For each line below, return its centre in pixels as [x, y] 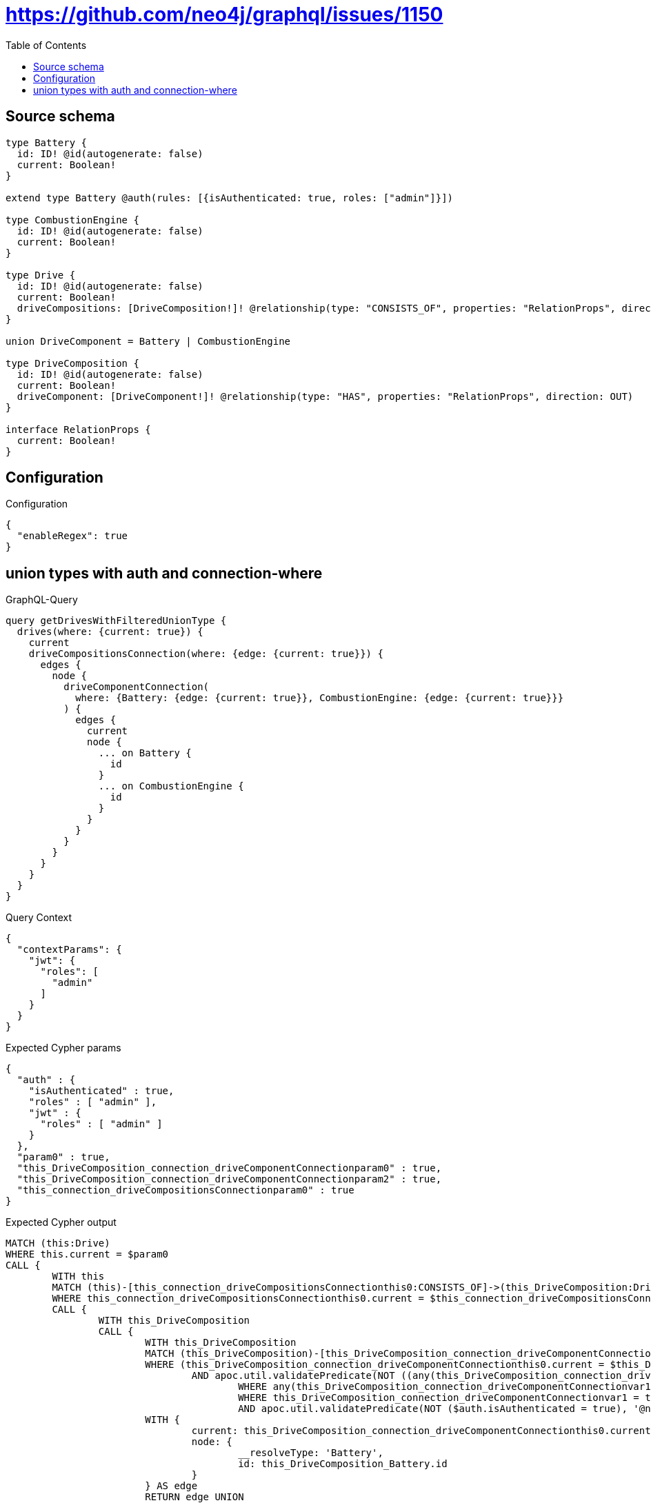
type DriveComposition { [72, 363]
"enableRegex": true [72, 536]
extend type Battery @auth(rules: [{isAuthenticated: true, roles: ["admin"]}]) [230, 198]
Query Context [39, 918]
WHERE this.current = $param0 [87, 1254]
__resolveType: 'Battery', [311, 1453]
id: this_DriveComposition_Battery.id [343, 1464]
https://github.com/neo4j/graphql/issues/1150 [224, 14]
